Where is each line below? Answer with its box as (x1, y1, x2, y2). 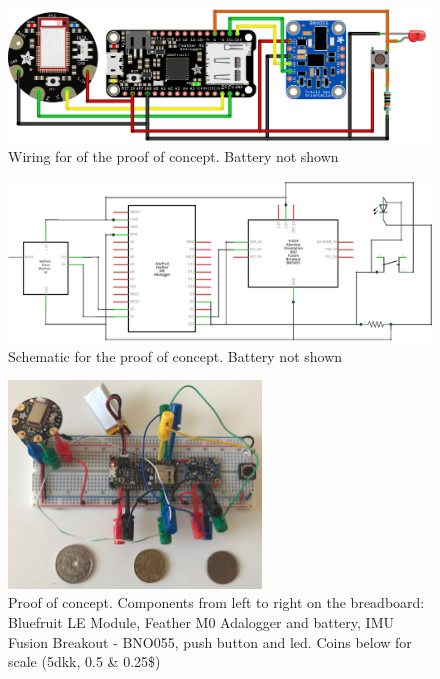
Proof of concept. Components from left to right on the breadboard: (8, 592, 425, 613)
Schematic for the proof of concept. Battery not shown (8, 345, 343, 366)
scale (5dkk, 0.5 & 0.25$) (8, 651, 161, 672)
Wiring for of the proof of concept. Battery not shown (8, 146, 339, 167)
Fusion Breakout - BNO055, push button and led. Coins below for (8, 631, 412, 652)
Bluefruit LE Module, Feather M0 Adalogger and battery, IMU (8, 612, 394, 633)
